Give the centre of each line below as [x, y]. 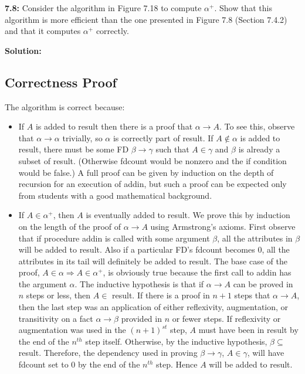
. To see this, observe [257, 126]
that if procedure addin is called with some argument [114, 238]
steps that [252, 295]
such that [172, 149]
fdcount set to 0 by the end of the [79, 364]
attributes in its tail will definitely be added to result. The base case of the [153, 261]
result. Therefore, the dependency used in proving [108, 353]
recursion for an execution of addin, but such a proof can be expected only [152, 184]
